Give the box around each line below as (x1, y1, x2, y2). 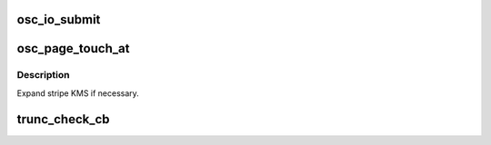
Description (16, 69, 70, 82)
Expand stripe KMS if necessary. (16, 87, 140, 99)
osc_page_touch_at (16, 41, 130, 56)
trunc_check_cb (16, 111, 110, 127)
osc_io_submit (16, 12, 101, 27)
